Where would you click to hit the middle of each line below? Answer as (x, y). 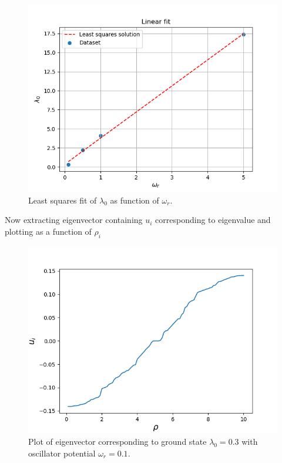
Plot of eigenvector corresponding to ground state (117, 442)
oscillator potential (62, 453)
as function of (135, 200)
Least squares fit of (63, 200)
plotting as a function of (48, 231)
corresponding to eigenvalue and (213, 220)
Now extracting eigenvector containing (74, 220)
